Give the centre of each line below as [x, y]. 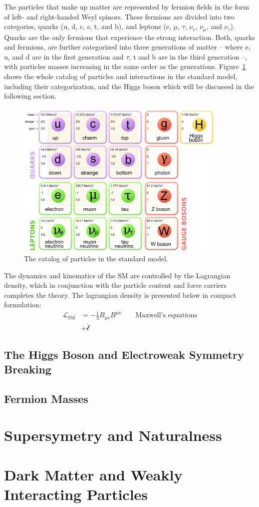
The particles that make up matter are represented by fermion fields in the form [127, 7]
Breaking [28, 369]
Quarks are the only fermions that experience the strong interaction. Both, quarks [129, 37]
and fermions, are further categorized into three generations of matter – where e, [127, 47]
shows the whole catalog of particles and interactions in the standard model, [121, 76]
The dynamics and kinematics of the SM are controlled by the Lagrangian [117, 275]
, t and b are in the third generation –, [188, 56]
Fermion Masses [46, 398]
